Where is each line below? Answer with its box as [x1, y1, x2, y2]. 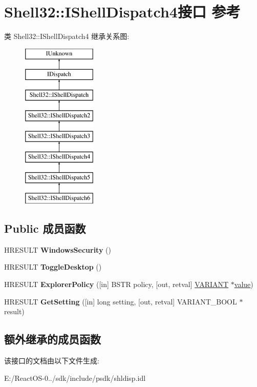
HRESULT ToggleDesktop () [4, 261, 102, 272]
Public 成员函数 [4, 220, 86, 236]
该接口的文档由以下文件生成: [4, 355, 99, 366]
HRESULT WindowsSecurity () [4, 244, 111, 255]
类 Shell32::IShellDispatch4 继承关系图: [4, 31, 130, 42]
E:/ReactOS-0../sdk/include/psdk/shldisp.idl [4, 372, 146, 383]
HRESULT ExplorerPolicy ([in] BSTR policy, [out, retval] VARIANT [4, 279, 229, 290]
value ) [234, 279, 253, 290]
